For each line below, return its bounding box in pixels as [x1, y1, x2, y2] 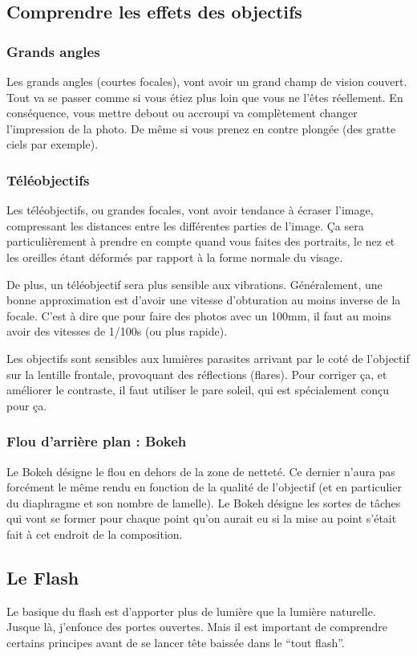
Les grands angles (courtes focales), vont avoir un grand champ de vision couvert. [6, 73, 407, 89]
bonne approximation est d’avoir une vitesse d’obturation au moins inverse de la [6, 291, 401, 308]
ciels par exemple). [6, 136, 99, 153]
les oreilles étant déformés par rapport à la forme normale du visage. [6, 248, 343, 265]
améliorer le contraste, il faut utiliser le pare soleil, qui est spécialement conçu [6, 381, 389, 398]
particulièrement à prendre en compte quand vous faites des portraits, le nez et [6, 233, 395, 250]
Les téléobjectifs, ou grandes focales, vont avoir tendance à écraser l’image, [6, 202, 374, 218]
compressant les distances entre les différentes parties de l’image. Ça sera [6, 217, 364, 234]
